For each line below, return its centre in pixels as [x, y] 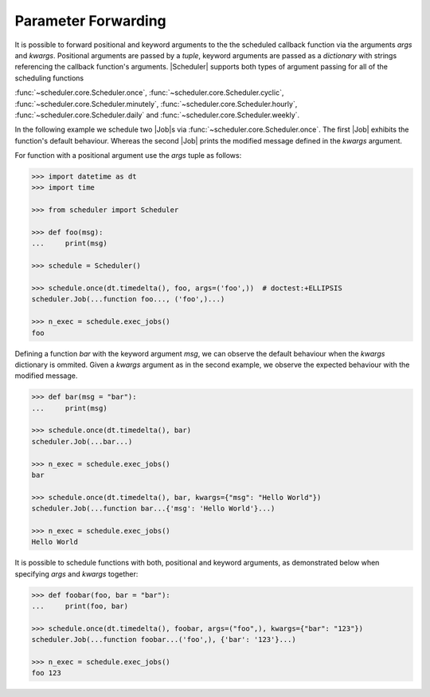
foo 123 [46, 673]
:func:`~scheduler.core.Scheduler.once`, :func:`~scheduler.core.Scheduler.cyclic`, [149, 93]
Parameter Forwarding [90, 21]
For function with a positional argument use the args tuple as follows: [128, 156]
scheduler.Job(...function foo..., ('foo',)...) [128, 299]
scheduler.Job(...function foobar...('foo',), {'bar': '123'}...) [164, 640]
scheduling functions [49, 78]
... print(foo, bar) [80, 606]
